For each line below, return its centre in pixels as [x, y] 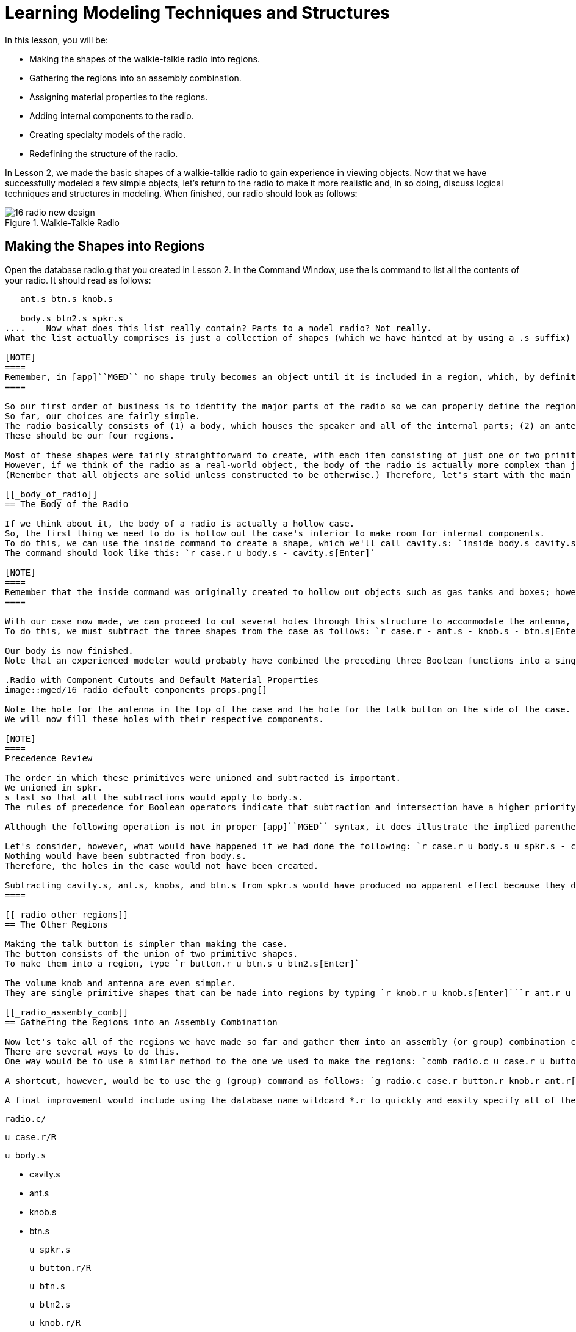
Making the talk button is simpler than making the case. [146, 944]
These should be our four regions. [90, 435]
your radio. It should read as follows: [78, 280]
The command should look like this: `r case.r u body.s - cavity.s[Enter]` [190, 553]
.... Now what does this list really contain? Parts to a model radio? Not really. [218, 328]
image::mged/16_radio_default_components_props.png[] [136, 690]
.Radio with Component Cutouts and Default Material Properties [162, 680]
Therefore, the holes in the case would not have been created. [162, 865]
